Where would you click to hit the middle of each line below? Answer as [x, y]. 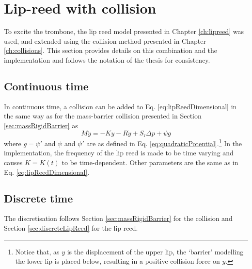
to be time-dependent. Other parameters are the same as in [150, 162]
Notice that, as [37, 251]
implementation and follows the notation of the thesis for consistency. [107, 59]
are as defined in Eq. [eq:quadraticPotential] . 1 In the [164, 143]
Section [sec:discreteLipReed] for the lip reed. [71, 227]
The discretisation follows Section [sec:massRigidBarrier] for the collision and [118, 218]
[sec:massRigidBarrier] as [41, 125]
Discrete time [39, 198]
